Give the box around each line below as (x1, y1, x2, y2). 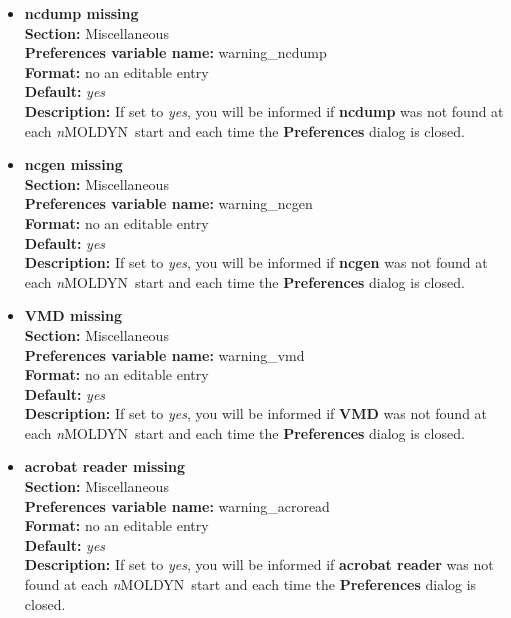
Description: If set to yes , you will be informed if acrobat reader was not (24, 554, 494, 575)
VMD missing (24, 305, 123, 326)
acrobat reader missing (24, 456, 186, 477)
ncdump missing (24, 3, 139, 23)
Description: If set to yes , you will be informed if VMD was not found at (24, 403, 488, 424)
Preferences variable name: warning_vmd (24, 344, 305, 365)
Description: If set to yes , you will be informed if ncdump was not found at (24, 100, 504, 121)
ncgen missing (24, 154, 123, 175)
